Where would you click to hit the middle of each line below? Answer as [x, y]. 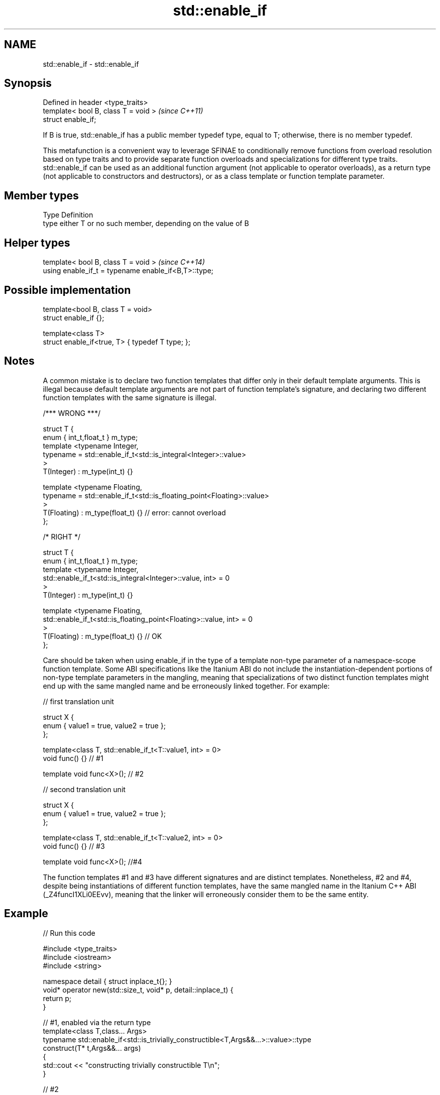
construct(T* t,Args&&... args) [92, 1048]
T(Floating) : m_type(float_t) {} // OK [102, 636]
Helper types [37, 243]
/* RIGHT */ [62, 536]
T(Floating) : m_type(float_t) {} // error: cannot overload [134, 512]
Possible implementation [68, 290]
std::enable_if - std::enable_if [91, 64]
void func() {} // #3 [74, 846]
